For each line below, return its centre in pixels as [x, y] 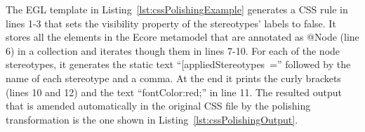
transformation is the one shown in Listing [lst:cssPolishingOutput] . [152, 119]
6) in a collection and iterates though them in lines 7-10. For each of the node [173, 50]
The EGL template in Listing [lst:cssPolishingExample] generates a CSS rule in [177, 9]
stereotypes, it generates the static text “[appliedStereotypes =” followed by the [178, 64]
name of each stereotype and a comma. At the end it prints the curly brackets [173, 78]
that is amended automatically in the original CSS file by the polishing [158, 106]
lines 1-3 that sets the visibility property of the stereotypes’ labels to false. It [171, 23]
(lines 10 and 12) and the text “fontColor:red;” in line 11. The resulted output [174, 92]
